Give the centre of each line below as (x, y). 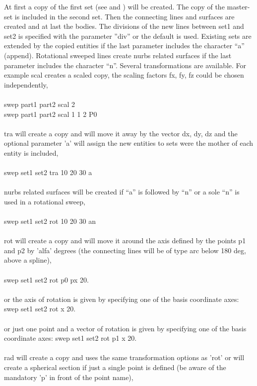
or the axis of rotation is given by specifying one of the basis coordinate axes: (122, 299)
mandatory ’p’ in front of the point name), (69, 377)
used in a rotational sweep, (45, 201)
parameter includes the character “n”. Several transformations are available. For (125, 65)
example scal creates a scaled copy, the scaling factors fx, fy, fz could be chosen (124, 75)
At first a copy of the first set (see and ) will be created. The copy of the (114, 6)
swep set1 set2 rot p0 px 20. (46, 279)
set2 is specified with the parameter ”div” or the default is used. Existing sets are (128, 36)
